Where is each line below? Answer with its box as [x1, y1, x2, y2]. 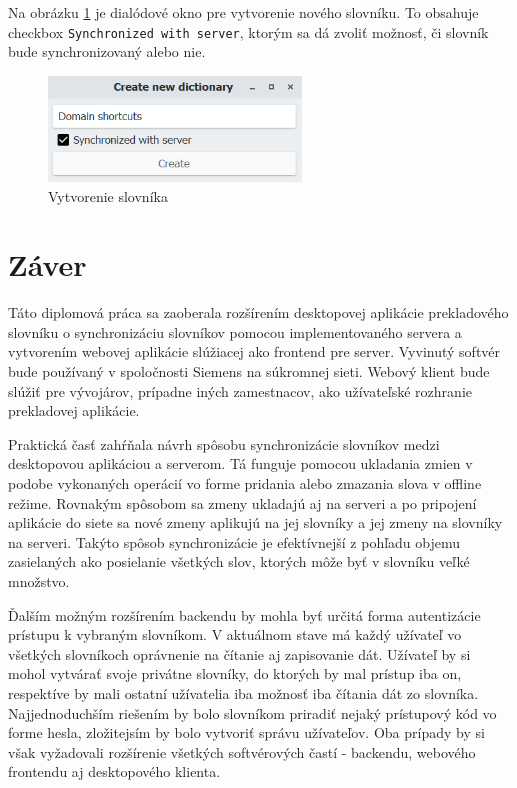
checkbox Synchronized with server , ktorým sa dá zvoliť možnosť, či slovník [8, 21, 489, 42]
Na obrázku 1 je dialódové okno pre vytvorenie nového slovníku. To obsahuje [8, 2, 479, 22]
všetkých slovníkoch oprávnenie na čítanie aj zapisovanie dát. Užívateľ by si [8, 643, 471, 664]
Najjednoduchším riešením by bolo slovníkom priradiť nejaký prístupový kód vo [8, 702, 497, 723]
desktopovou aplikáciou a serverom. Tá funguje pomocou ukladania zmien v [8, 453, 473, 474]
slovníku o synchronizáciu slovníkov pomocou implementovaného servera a [8, 321, 462, 342]
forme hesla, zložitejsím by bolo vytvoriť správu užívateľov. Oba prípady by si [8, 722, 485, 743]
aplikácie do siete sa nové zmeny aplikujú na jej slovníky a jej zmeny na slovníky [8, 512, 503, 533]
